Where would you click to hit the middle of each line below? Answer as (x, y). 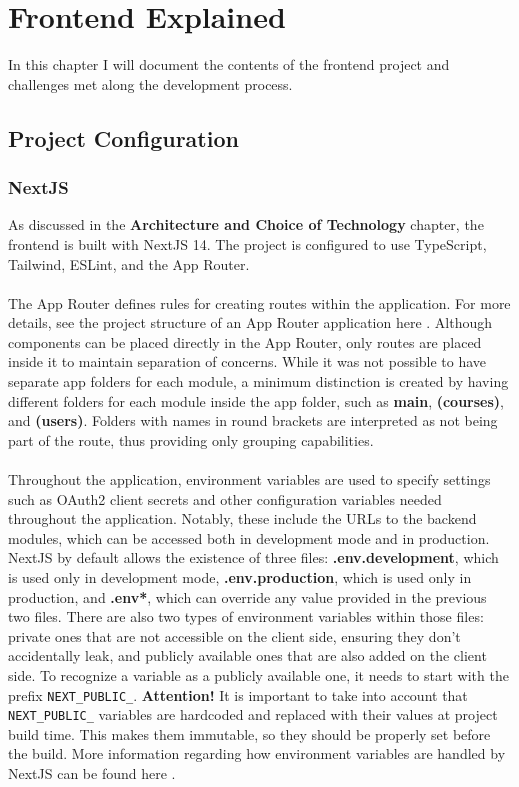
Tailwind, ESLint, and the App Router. (129, 263)
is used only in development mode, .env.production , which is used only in (240, 577)
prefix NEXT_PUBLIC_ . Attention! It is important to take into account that (238, 694)
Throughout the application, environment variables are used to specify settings (249, 479)
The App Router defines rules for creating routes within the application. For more (259, 302)
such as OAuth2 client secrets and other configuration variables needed (225, 498)
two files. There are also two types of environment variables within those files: (246, 616)
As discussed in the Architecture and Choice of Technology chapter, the (246, 224)
